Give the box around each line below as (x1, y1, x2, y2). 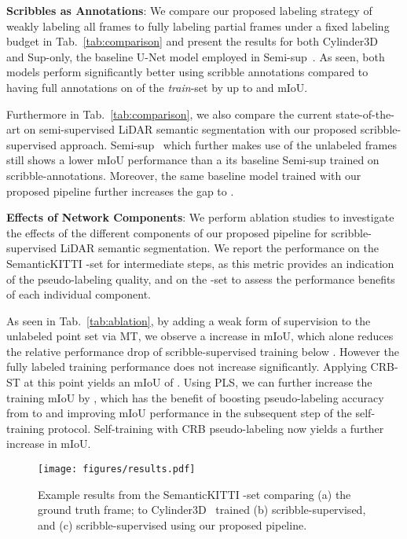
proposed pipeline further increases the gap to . (6, 182, 234, 199)
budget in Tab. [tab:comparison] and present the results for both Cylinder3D (6, 33, 378, 49)
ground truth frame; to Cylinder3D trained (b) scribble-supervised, (38, 501, 366, 518)
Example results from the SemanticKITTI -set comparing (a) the (38, 486, 351, 502)
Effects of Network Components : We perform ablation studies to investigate (6, 209, 394, 225)
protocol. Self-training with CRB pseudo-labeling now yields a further (47, 420, 384, 436)
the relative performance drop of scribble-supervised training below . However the (6, 343, 399, 359)
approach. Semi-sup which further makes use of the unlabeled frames (60, 136, 397, 152)
